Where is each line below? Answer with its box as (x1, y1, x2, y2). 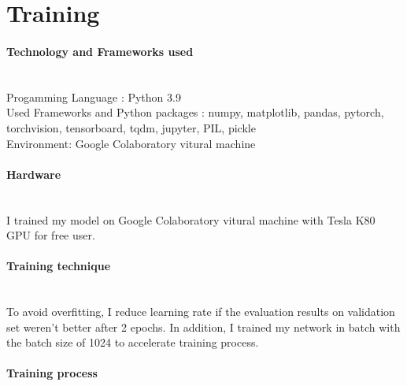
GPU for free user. (6, 227, 95, 243)
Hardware (6, 165, 61, 182)
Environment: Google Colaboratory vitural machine (6, 135, 256, 151)
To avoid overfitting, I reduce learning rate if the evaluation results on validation (6, 303, 395, 320)
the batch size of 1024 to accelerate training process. (6, 334, 259, 351)
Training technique (6, 258, 111, 274)
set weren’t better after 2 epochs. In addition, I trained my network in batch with (6, 318, 401, 335)
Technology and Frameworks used (6, 43, 194, 59)
